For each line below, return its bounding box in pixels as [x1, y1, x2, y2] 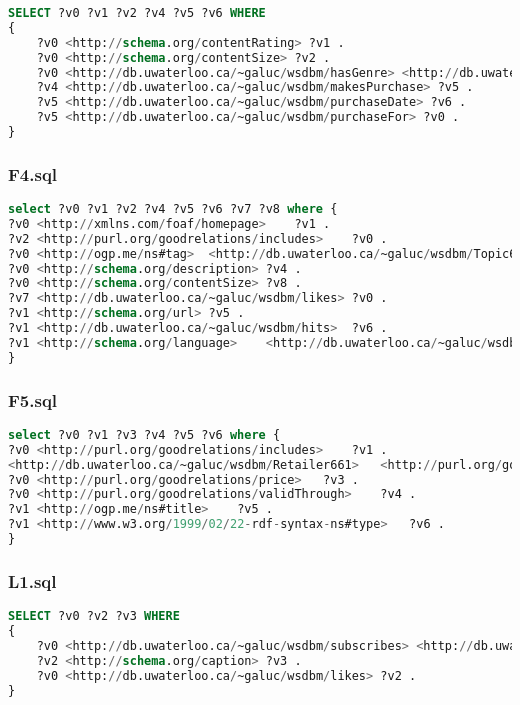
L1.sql [8, 568, 57, 593]
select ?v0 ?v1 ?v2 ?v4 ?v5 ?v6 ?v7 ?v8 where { [8, 202, 338, 217]
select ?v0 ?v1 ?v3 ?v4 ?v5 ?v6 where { [8, 427, 281, 442]
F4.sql [8, 161, 58, 186]
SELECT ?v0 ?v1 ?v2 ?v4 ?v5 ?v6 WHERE [8, 6, 266, 20]
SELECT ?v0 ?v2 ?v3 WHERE [8, 609, 180, 624]
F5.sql [8, 387, 58, 412]
